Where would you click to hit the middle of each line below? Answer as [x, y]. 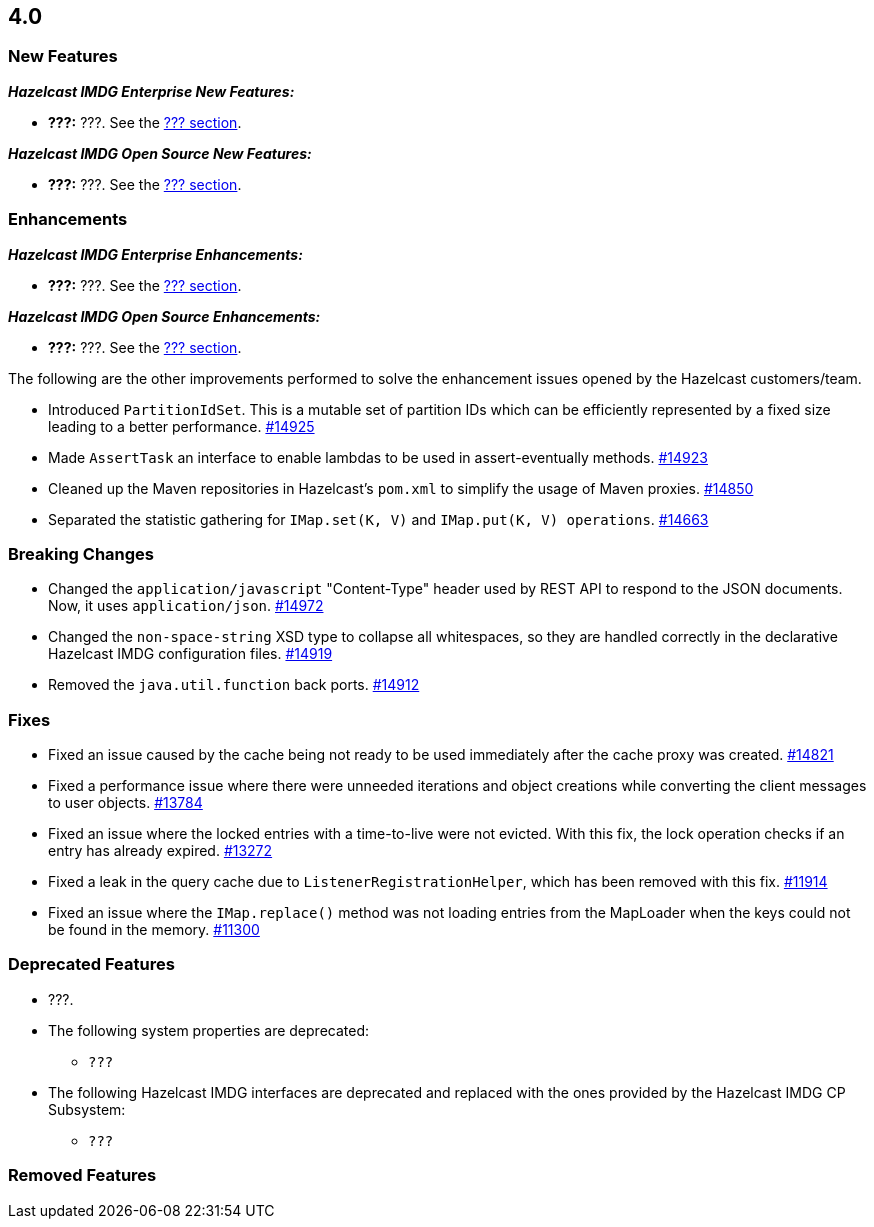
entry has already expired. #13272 [160, 851]
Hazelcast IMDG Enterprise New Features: [151, 91]
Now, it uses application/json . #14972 [186, 606]
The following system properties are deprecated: [209, 1030]
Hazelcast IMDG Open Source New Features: [160, 153]
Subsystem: [87, 1109]
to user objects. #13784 [125, 803]
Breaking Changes [81, 553]
